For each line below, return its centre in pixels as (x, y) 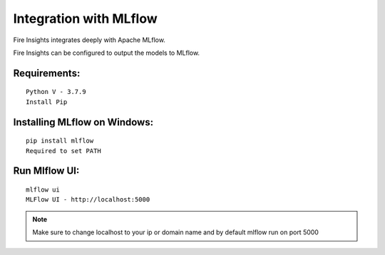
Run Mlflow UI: (46, 171)
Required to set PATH (63, 151)
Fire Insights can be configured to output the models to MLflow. (106, 53)
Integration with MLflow (86, 19)
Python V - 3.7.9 (56, 92)
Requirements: (47, 73)
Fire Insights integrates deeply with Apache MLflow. (89, 40)
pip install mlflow (60, 141)
